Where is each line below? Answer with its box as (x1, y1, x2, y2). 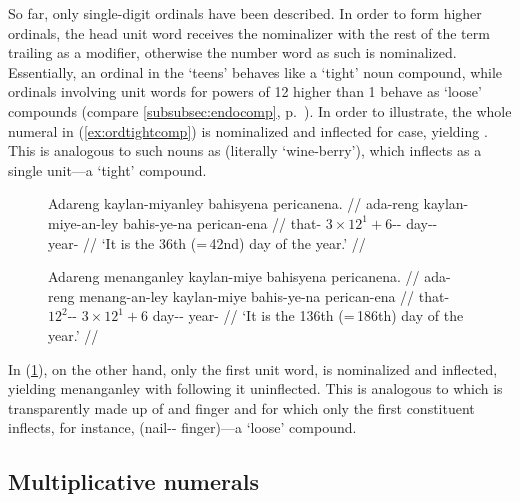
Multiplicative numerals (8, 466, 259, 497)
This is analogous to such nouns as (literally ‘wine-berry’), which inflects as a (8, 140, 482, 161)
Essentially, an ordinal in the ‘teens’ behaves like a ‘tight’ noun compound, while (8, 61, 503, 82)
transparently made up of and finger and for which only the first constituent (8, 397, 475, 418)
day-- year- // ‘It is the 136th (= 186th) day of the (152, 305, 464, 326)
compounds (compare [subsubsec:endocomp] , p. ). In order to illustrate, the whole (8, 100, 512, 121)
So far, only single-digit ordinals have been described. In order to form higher (8, 3, 482, 23)
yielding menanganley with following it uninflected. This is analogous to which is (8, 378, 503, 399)
